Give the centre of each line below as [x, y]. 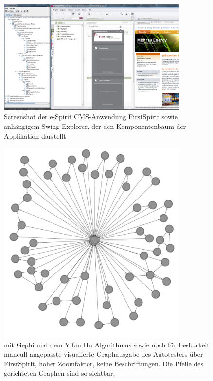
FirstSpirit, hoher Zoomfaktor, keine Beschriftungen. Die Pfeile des [104, 363]
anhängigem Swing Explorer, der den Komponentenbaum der [95, 126]
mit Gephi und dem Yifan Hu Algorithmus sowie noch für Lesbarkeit [107, 344]
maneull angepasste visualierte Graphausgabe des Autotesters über [104, 354]
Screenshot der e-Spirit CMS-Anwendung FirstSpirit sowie [91, 117]
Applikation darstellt [35, 136]
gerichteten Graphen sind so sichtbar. [60, 373]
